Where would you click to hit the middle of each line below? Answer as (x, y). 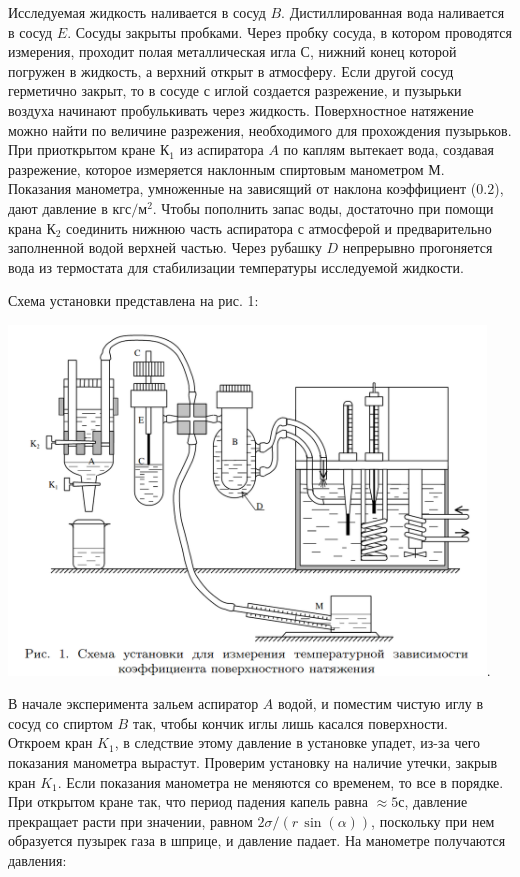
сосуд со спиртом (60, 722)
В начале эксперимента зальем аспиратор (133, 703)
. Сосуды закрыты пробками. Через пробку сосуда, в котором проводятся (290, 31)
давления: (37, 859)
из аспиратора (221, 149)
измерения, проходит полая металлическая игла (152, 51)
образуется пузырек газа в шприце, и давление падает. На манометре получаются (257, 840)
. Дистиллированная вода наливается (393, 12)
